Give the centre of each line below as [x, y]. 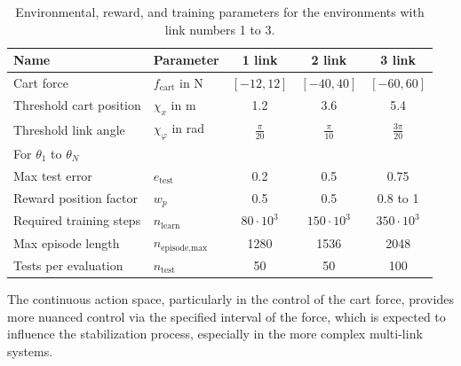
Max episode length [67, 242]
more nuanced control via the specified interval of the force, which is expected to [227, 316]
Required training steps [77, 220]
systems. [30, 350]
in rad [188, 127]
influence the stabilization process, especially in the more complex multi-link [215, 334]
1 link [260, 60]
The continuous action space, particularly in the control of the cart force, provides [230, 299]
